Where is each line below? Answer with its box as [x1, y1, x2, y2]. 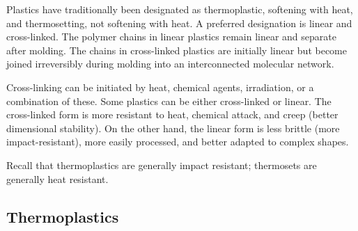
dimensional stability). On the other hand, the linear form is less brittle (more [6, 120, 340, 135]
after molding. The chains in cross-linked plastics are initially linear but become [6, 42, 347, 57]
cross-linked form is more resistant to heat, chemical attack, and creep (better [6, 107, 338, 122]
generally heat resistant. [6, 171, 109, 186]
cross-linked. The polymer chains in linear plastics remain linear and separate [6, 29, 336, 44]
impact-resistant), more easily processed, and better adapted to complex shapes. [6, 134, 349, 149]
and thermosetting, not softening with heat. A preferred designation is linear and [6, 15, 352, 30]
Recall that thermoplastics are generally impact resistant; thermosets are [6, 157, 317, 172]
